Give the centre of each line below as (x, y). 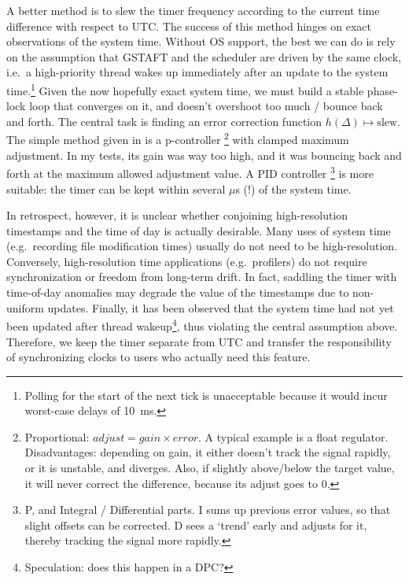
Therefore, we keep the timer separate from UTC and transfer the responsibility (199, 341)
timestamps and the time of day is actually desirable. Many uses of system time (199, 230)
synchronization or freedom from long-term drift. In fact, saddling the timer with (202, 277)
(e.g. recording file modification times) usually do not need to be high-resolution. (202, 246)
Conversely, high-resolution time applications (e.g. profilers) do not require (187, 261)
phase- (382, 90)
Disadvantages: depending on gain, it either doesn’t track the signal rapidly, (208, 452)
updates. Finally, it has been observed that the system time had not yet (221, 307)
